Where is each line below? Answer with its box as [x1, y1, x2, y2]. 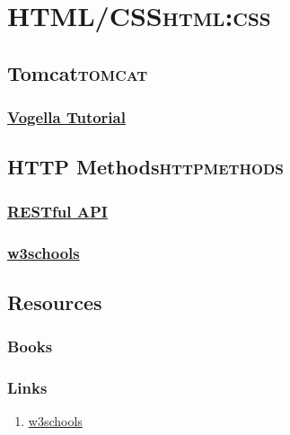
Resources [7, 288, 102, 315]
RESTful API [7, 200, 108, 222]
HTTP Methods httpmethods [7, 153, 284, 181]
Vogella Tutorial [7, 106, 126, 129]
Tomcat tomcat [7, 58, 148, 86]
